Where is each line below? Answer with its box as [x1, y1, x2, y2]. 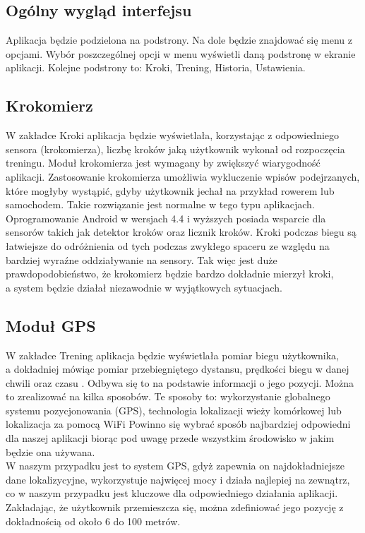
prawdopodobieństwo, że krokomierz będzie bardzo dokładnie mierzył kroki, [6, 266, 334, 281]
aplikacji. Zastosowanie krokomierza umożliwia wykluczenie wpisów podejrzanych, [6, 169, 360, 184]
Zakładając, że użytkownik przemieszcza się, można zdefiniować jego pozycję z [6, 500, 344, 515]
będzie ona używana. [6, 444, 95, 459]
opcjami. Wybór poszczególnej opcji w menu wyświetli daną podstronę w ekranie [6, 46, 356, 61]
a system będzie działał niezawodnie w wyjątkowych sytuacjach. [6, 280, 282, 294]
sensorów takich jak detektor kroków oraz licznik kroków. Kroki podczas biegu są [6, 224, 357, 239]
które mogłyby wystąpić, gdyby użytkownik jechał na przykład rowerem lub [6, 183, 335, 198]
